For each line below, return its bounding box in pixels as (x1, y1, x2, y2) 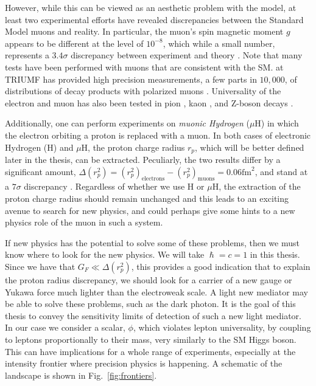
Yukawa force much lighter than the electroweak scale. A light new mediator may (5, 285, 308, 298)
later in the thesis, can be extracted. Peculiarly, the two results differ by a (5, 153, 281, 165)
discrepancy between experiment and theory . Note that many (71, 49, 303, 61)
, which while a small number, (163, 36, 275, 49)
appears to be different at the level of (5, 36, 144, 49)
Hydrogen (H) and (5, 140, 74, 153)
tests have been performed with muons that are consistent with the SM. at (5, 60, 284, 73)
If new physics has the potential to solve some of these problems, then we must (5, 236, 300, 249)
